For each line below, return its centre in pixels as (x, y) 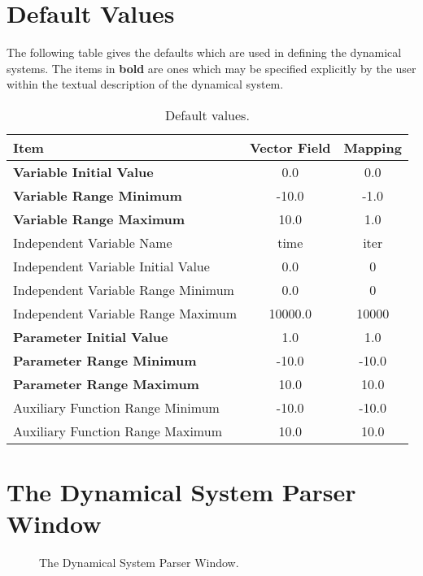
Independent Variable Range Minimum (124, 289)
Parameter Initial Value (91, 336)
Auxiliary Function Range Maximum (118, 431)
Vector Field (290, 147)
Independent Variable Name (93, 242)
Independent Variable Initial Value (111, 266)
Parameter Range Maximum (106, 383)
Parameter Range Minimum (105, 360)
